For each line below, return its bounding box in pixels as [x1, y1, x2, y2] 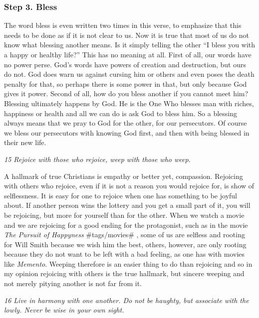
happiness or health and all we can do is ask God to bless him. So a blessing [4, 108, 238, 118]
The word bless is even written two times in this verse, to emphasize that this [4, 20, 242, 30]
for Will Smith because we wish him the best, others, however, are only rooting [4, 239, 247, 249]
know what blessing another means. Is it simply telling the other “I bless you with [4, 39, 256, 50]
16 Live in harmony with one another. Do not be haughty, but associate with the [4, 295, 249, 305]
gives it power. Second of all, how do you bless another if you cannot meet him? [4, 88, 249, 99]
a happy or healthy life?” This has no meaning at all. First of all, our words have [4, 49, 252, 59]
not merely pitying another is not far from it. [4, 278, 142, 289]
